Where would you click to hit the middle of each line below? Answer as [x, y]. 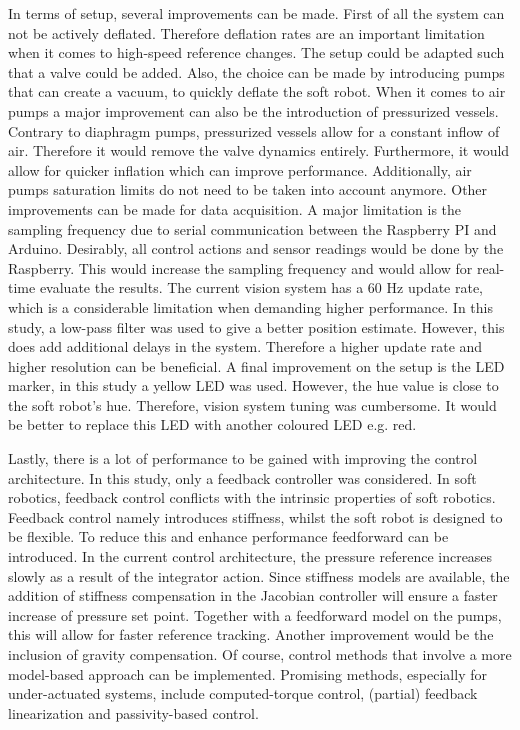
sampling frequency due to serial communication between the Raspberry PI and [252, 228]
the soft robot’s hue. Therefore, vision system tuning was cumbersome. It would [252, 404]
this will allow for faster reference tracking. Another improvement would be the [251, 634]
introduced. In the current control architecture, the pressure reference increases [250, 556]
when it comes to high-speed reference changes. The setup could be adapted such [256, 52]
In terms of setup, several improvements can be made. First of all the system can [256, 13]
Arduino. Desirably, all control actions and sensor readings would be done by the [256, 248]
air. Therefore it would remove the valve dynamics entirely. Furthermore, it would [259, 150]
